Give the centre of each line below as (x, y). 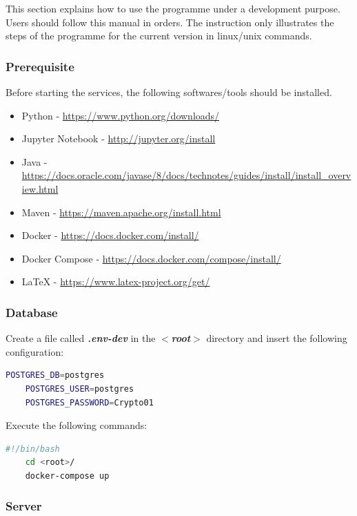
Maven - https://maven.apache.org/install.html (121, 212)
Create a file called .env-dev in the (81, 338)
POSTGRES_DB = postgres (55, 375)
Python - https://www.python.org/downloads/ (121, 115)
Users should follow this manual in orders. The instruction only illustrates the (170, 22)
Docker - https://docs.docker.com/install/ (110, 235)
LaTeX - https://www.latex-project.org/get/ (116, 281)
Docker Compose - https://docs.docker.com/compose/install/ (151, 258)
